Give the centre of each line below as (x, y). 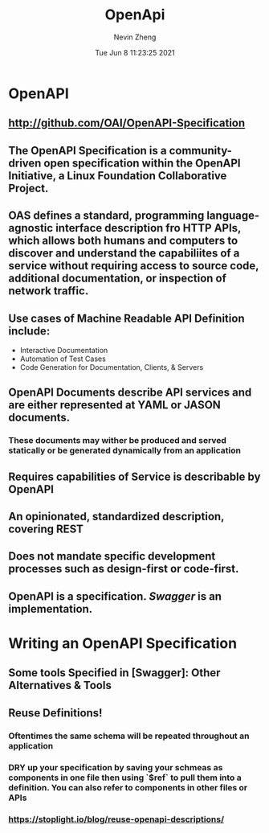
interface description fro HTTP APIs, (148, 228)
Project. (29, 188)
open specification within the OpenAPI (142, 163)
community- (201, 150)
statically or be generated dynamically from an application (124, 450)
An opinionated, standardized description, (116, 517)
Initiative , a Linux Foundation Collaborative (118, 176)
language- (233, 216)
